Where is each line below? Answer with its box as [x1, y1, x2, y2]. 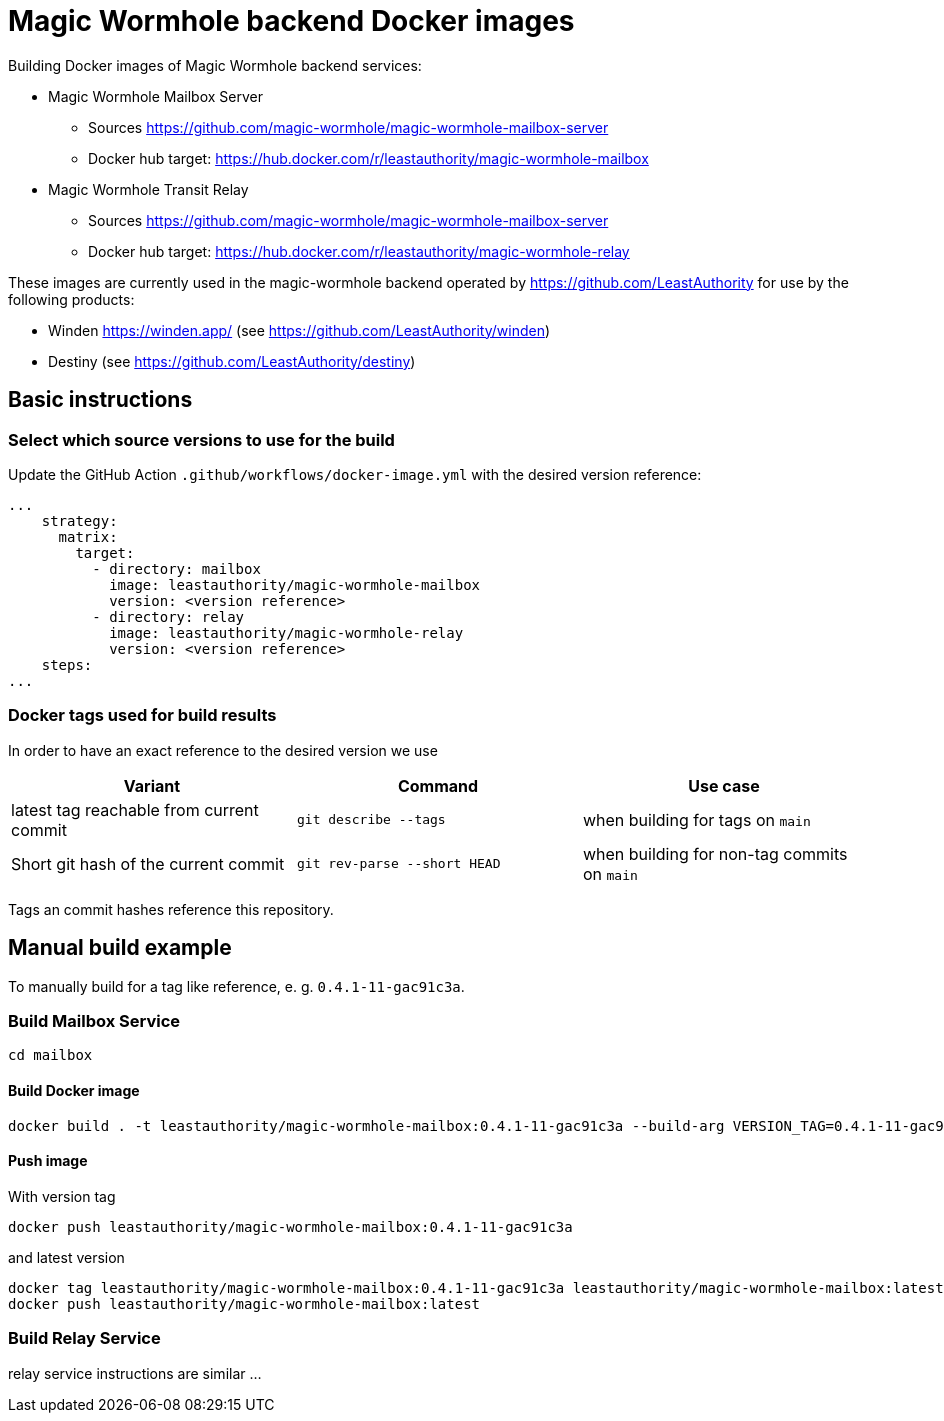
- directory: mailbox [92, 560, 261, 577]
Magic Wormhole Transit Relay [48, 180, 249, 198]
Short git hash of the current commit [11, 853, 285, 874]
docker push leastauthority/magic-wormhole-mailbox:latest [8, 1295, 481, 1312]
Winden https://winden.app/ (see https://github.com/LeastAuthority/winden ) [48, 321, 551, 339]
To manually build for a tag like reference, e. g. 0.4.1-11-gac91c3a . [8, 977, 465, 995]
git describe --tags [296, 812, 446, 828]
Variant [123, 775, 181, 796]
